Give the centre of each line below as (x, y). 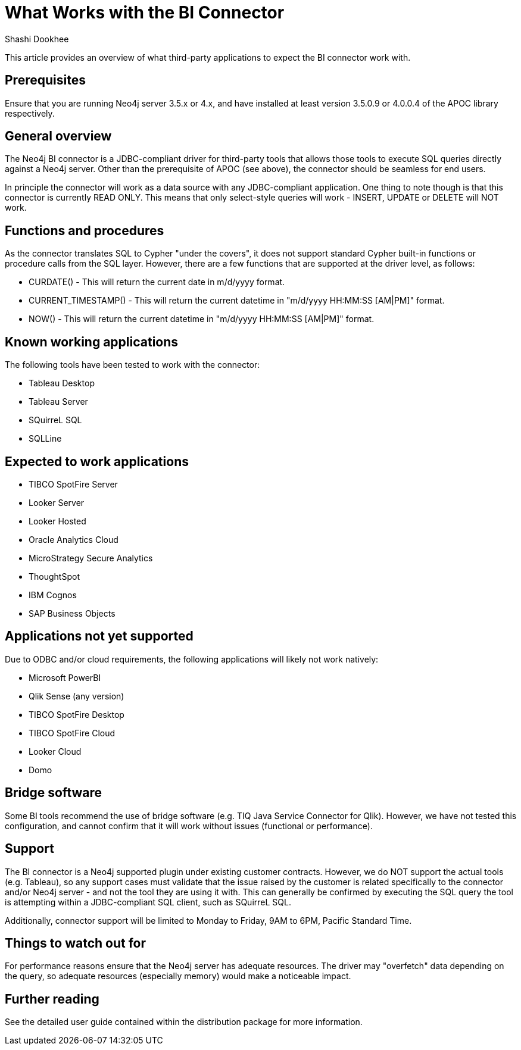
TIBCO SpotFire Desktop (77, 714)
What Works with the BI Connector (145, 12)
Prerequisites (45, 80)
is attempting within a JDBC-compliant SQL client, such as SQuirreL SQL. (148, 902)
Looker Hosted (57, 521)
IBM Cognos (53, 595)
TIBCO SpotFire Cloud (72, 733)
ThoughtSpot (54, 576)
